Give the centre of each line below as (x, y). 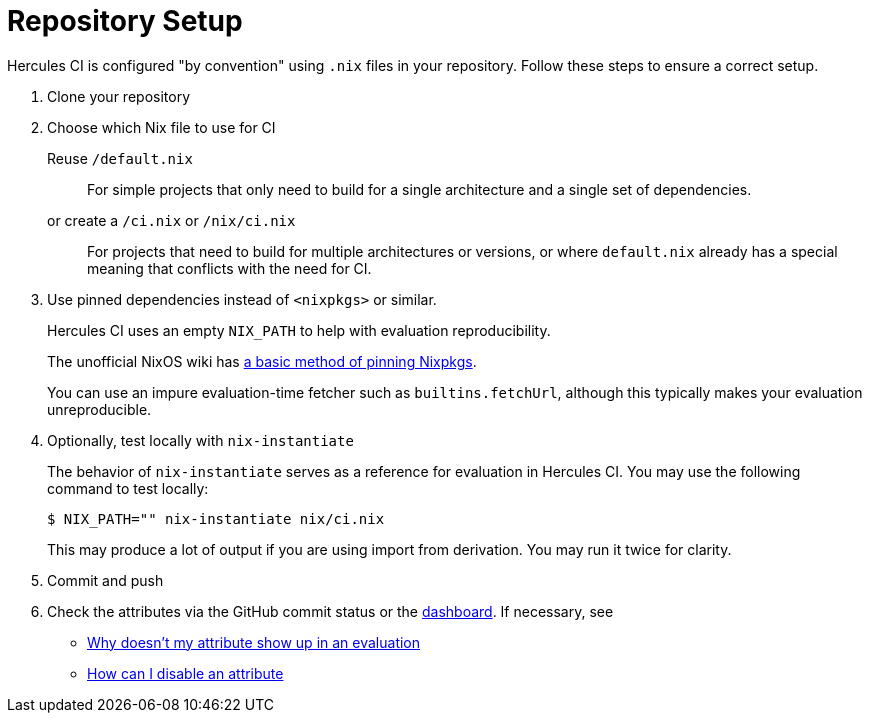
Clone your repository (119, 96)
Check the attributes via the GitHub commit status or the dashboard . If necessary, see (330, 611)
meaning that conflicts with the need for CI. (229, 268)
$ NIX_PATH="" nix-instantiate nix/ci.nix (216, 518)
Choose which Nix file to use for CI (161, 127)
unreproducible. (99, 409)
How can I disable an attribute (185, 673)
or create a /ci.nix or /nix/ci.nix (171, 220)
